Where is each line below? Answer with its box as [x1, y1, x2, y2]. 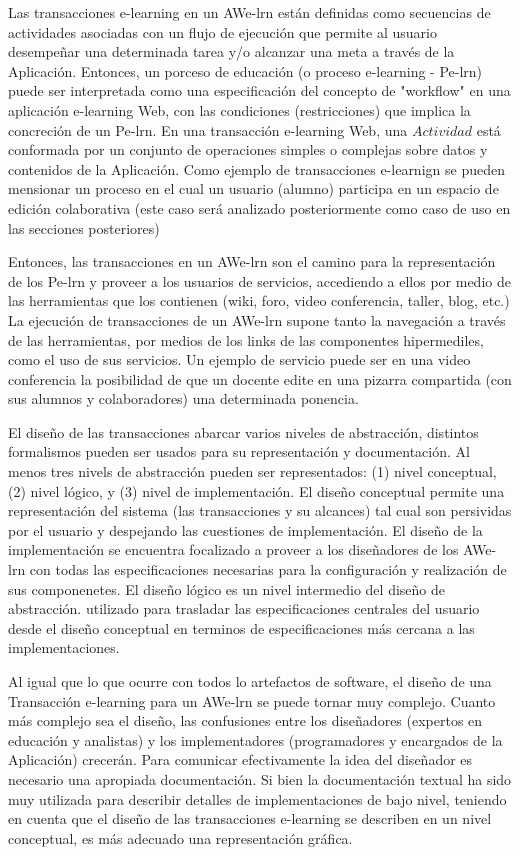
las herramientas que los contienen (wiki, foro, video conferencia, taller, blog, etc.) [8, 290, 510, 311]
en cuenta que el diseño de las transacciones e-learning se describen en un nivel [8, 808, 492, 829]
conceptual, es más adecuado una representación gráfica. [8, 827, 353, 848]
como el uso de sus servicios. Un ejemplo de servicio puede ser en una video [8, 349, 471, 370]
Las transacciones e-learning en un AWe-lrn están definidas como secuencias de [8, 2, 491, 22]
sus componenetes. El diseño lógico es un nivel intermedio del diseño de [8, 578, 445, 599]
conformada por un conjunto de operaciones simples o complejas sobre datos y [8, 139, 488, 160]
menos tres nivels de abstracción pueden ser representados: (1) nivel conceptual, [8, 461, 497, 482]
